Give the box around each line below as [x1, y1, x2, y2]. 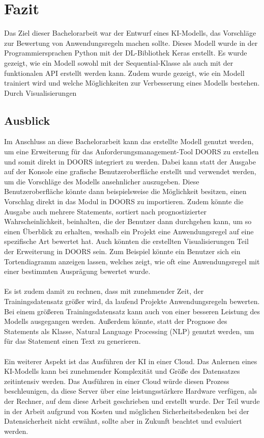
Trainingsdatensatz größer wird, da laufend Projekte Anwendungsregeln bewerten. [4, 295, 260, 306]
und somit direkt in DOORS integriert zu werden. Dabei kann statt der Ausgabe [4, 156, 256, 167]
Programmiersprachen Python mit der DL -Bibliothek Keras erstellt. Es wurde [4, 47, 247, 58]
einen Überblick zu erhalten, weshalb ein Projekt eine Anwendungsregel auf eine [4, 226, 254, 236]
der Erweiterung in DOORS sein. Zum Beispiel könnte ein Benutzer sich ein [4, 246, 241, 257]
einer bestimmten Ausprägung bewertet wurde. [4, 266, 151, 277]
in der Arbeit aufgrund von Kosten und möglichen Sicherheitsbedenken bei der [4, 405, 249, 416]
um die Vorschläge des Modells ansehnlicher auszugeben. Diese [4, 176, 199, 186]
